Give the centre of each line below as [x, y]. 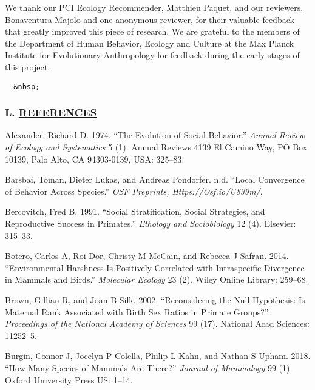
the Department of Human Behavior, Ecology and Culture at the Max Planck [150, 43]
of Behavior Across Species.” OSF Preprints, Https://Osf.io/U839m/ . [134, 191]
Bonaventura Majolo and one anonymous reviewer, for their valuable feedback [150, 19]
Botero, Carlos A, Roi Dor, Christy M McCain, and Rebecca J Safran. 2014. [147, 256]
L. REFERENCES [51, 113]
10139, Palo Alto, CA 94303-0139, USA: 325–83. [95, 159]
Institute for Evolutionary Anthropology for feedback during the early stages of [152, 55]
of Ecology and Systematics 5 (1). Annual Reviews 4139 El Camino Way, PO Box [156, 147]
